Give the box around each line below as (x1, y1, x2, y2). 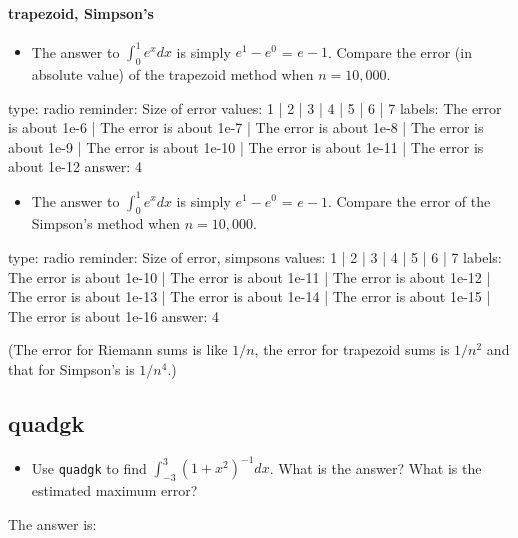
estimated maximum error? (31, 480, 198, 501)
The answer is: (8, 513, 97, 534)
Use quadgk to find (31, 457, 147, 478)
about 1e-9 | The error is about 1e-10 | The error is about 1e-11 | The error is (8, 136, 484, 157)
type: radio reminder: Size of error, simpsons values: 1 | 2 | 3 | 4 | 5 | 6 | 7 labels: (8, 246, 502, 267)
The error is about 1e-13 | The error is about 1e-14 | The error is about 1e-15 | (8, 286, 491, 307)
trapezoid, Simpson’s (8, 2, 154, 23)
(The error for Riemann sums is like (8, 339, 228, 360)
